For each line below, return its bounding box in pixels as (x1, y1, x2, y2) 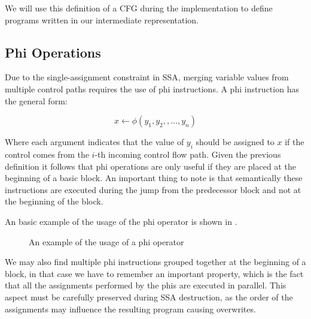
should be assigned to (196, 136, 275, 148)
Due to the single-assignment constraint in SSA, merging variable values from (5, 71, 289, 83)
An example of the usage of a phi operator (29, 235, 184, 248)
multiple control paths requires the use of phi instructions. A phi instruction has (5, 82, 299, 95)
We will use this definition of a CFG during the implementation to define (5, 2, 273, 14)
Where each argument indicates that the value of (5, 136, 184, 148)
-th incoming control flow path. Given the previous (94, 148, 281, 160)
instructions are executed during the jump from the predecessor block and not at (5, 183, 301, 195)
